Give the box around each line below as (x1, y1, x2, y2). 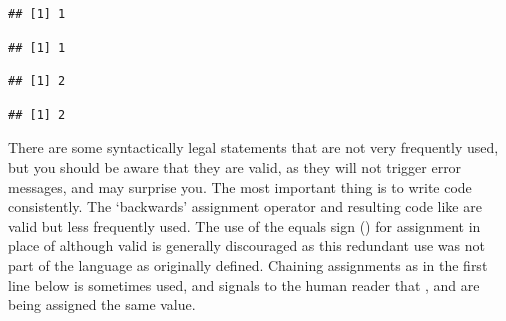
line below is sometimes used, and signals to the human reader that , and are (8, 274, 480, 295)
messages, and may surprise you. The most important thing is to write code (8, 176, 472, 197)
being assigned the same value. (8, 294, 196, 315)
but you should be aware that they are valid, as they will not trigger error (8, 156, 462, 177)
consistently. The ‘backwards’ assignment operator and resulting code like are (8, 196, 482, 217)
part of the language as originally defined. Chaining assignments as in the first (8, 254, 488, 275)
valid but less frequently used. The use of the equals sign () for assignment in (8, 215, 481, 236)
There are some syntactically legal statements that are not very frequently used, (8, 137, 499, 158)
